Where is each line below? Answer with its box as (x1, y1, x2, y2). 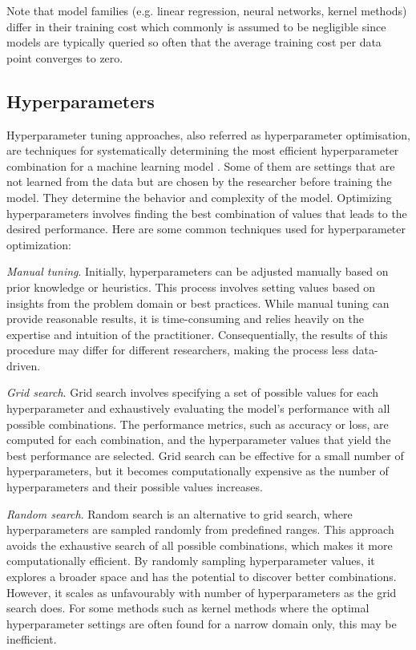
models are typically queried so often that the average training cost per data (6, 34, 382, 50)
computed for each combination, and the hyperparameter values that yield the (6, 431, 391, 448)
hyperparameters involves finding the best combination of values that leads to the (6, 204, 407, 221)
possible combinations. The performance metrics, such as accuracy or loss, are (6, 415, 389, 432)
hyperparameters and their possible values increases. (6, 478, 263, 495)
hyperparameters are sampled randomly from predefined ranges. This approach (6, 521, 394, 538)
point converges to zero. (6, 49, 123, 66)
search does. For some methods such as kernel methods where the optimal (6, 600, 370, 616)
